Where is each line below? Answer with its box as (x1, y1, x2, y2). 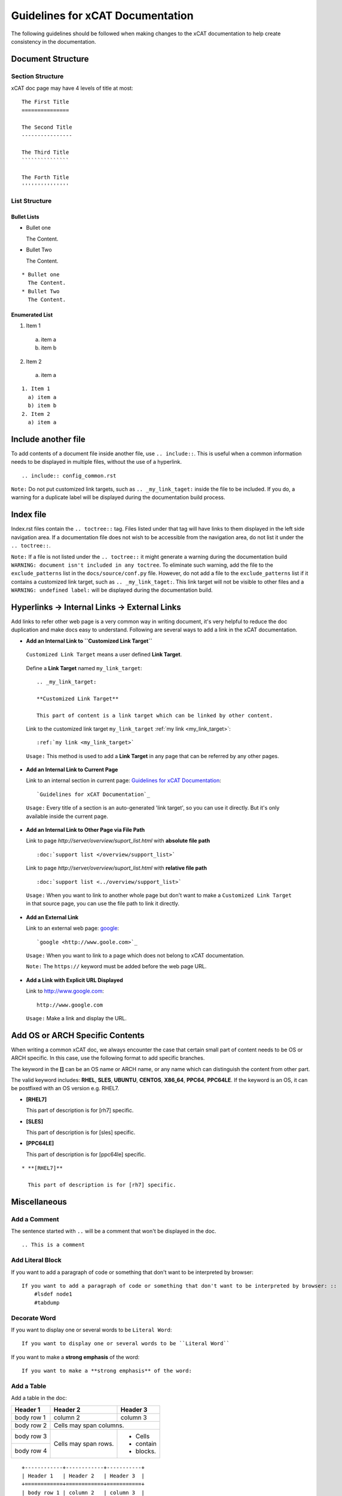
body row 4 (14, 1446, 47, 1455)
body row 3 (14, 1432, 47, 1440)
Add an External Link (26, 913, 79, 921)
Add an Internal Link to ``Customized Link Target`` (26, 637, 152, 644)
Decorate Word (11, 1313, 56, 1322)
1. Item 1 (22, 385, 50, 392)
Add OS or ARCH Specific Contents (11, 1030, 145, 1041)
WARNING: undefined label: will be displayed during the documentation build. (11, 586, 213, 594)
